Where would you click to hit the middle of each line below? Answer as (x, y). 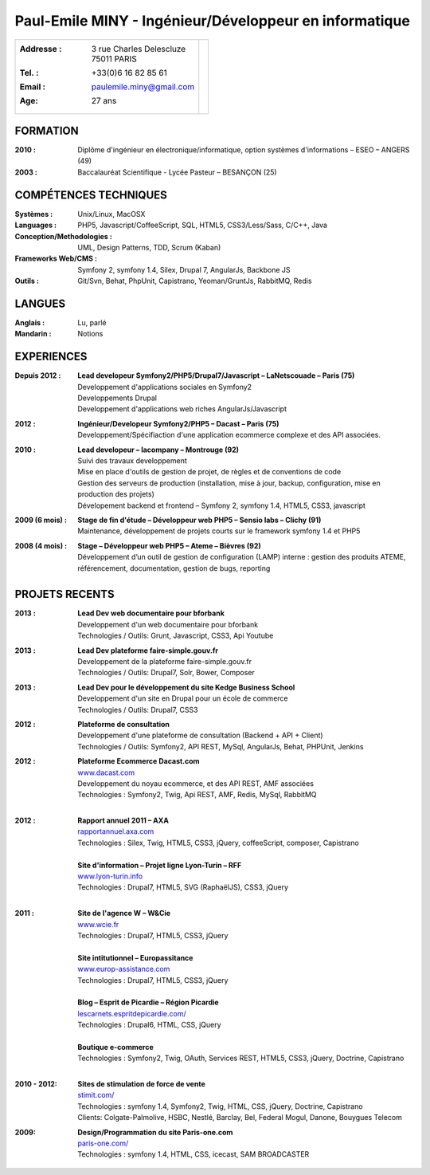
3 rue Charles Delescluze (139, 49)
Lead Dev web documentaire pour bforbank (151, 613)
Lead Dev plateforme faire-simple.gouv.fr (148, 650)
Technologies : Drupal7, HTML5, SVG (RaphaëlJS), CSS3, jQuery (183, 887)
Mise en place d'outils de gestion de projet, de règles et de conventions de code (209, 472)
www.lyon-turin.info (110, 876)
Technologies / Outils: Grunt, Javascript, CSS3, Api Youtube (176, 636)
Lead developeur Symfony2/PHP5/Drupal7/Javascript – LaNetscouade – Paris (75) (216, 375)
